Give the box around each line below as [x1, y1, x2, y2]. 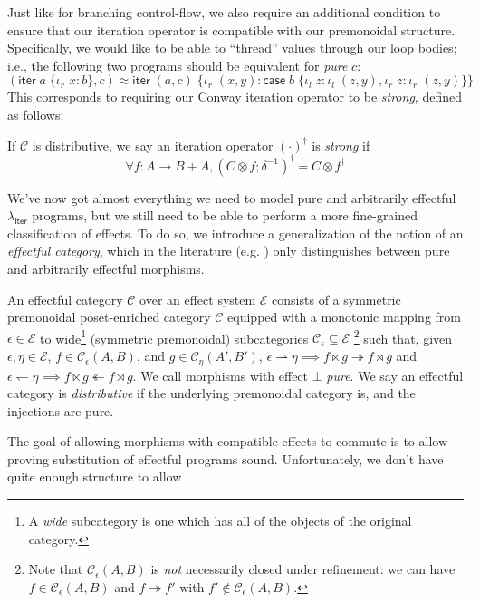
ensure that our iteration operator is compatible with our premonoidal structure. [7, 20, 456, 39]
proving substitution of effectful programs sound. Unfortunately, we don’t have [7, 449, 444, 468]
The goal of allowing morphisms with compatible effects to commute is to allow [7, 432, 447, 451]
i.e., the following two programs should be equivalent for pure [7, 55, 348, 74]
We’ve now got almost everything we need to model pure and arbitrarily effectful [7, 188, 456, 207]
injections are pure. [7, 401, 114, 420]
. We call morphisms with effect [132, 365, 309, 384]
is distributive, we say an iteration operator [32, 135, 274, 154]
